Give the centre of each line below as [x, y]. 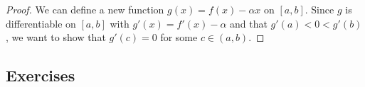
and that [249, 23]
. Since [319, 9]
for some [179, 37]
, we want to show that [56, 37]
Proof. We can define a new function [85, 9]
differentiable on [41, 23]
